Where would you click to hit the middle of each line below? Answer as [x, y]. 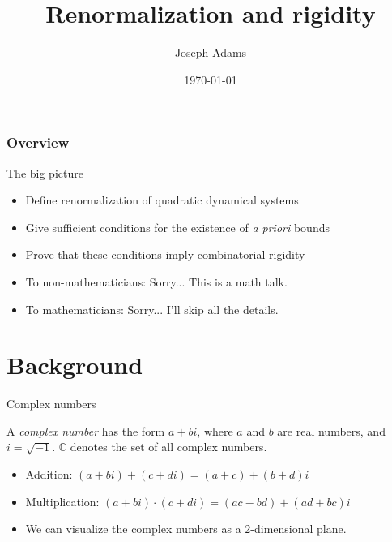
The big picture [45, 172]
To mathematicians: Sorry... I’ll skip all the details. [152, 309]
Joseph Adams [211, 52]
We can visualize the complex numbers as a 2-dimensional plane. [186, 529]
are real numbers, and [331, 430]
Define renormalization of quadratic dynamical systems [162, 200]
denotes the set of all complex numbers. [168, 447]
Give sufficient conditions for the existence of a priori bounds [177, 227]
